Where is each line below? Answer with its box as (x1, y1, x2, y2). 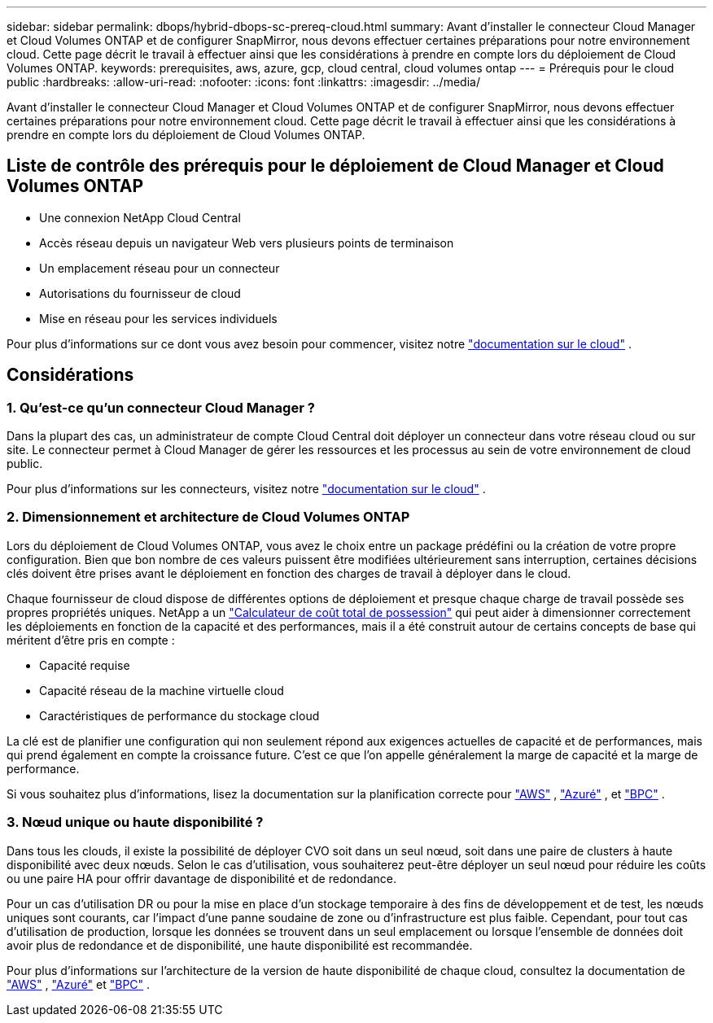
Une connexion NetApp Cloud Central (39, 210, 241, 225)
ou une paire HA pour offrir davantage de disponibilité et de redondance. (7, 871, 397, 885)
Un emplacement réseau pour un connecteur (39, 260, 280, 275)
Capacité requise (39, 658, 130, 672)
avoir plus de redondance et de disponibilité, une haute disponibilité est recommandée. (7, 938, 473, 952)
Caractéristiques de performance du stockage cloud (39, 708, 320, 723)
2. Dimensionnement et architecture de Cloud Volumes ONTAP (7, 509, 410, 526)
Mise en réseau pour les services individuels (39, 311, 278, 326)
